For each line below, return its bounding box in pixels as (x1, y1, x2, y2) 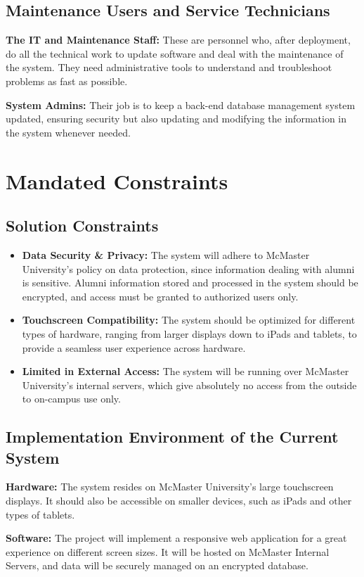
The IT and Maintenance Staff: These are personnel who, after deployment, (6, 32, 351, 47)
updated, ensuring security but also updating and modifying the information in (6, 111, 347, 126)
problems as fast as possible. (6, 73, 128, 88)
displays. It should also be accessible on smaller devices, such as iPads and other (6, 493, 352, 508)
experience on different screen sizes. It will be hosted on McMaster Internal (6, 544, 330, 559)
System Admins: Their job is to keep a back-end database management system (6, 97, 356, 112)
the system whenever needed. (6, 125, 131, 139)
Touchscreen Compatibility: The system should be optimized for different (22, 312, 356, 327)
